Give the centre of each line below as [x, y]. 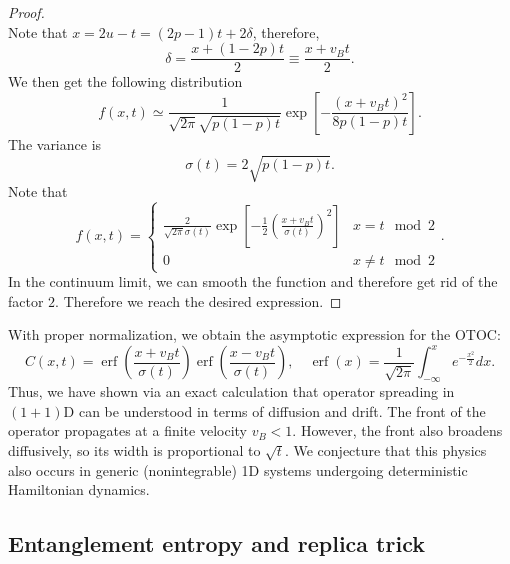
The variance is [55, 143]
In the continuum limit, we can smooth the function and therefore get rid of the [253, 281]
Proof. [26, 12]
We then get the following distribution [125, 81]
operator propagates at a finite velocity [127, 430]
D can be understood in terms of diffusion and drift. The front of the [274, 410]
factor [26, 300]
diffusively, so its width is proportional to [134, 450]
